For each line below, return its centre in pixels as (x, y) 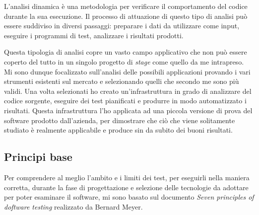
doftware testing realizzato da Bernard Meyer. (73, 206)
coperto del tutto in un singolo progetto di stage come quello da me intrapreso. (124, 61)
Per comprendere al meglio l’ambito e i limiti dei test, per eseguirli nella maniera (127, 177)
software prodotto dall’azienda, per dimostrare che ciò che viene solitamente (120, 120)
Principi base (38, 157)
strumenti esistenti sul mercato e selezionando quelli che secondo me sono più (122, 81)
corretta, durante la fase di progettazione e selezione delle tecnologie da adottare (126, 187)
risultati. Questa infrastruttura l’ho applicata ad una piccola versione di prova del (128, 110)
